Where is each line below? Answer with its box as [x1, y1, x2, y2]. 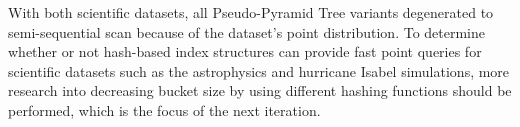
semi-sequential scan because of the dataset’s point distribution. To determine [8, 21, 485, 42]
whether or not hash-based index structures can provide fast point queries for [8, 41, 482, 62]
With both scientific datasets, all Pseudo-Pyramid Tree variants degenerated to [8, 2, 494, 22]
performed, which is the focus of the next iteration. [8, 99, 321, 120]
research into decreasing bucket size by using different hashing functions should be [8, 80, 512, 101]
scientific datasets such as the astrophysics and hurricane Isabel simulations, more [8, 60, 510, 81]
